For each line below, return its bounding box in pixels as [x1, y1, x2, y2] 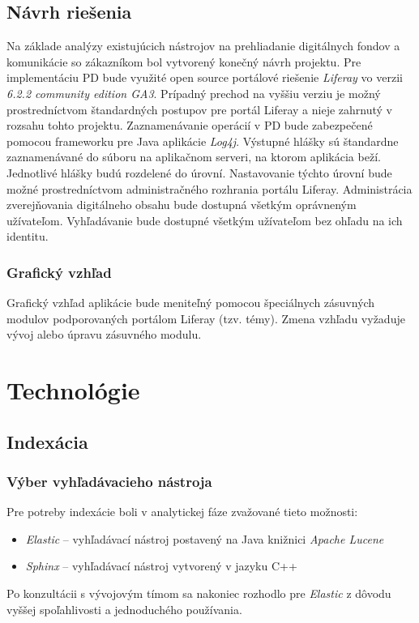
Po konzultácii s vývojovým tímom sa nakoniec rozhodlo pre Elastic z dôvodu [6, 585, 391, 602]
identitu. [6, 228, 49, 245]
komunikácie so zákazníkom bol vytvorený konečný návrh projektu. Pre [6, 53, 361, 70]
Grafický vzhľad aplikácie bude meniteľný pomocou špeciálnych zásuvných [6, 294, 375, 311]
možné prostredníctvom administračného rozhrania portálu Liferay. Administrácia [6, 180, 413, 197]
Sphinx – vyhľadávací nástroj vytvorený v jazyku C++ [25, 557, 297, 574]
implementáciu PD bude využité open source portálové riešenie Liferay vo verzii [6, 69, 403, 86]
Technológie [6, 373, 140, 407]
